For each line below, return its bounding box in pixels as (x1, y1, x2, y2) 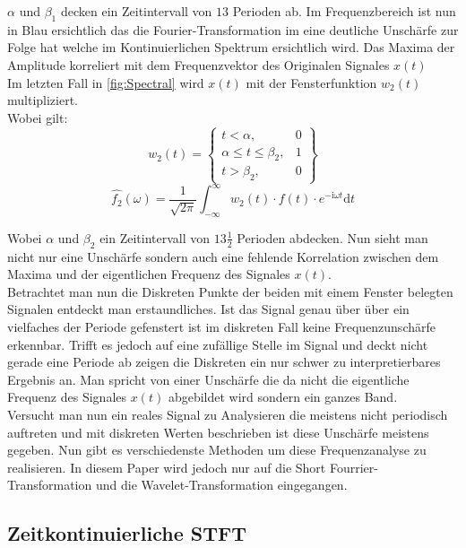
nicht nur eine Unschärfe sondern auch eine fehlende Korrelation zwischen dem (7, 247, 439, 265)
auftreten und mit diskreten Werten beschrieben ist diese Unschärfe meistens (7, 422, 429, 441)
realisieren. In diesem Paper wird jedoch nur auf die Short (7, 457, 326, 476)
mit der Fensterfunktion (246, 73, 377, 91)
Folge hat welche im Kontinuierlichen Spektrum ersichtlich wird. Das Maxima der (7, 38, 455, 57)
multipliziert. (7, 91, 79, 109)
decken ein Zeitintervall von (60, 2, 212, 20)
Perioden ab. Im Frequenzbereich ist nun (232, 2, 456, 20)
